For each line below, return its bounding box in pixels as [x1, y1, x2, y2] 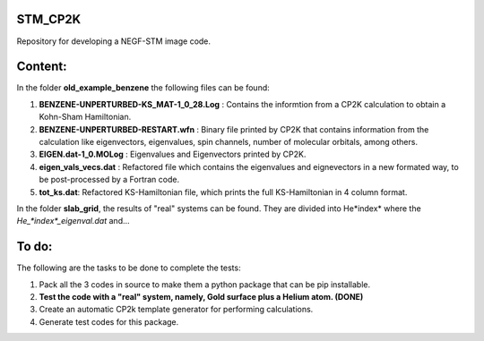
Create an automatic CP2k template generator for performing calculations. [39, 304, 314, 315]
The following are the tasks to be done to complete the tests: [16, 262, 241, 273]
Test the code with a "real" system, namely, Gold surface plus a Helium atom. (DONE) [39, 292, 364, 303]
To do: [16, 239, 53, 254]
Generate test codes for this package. [39, 316, 179, 327]
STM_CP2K [16, 12, 82, 27]
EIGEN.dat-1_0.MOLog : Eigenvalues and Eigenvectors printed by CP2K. [39, 149, 307, 160]
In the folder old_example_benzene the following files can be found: [16, 82, 271, 93]
